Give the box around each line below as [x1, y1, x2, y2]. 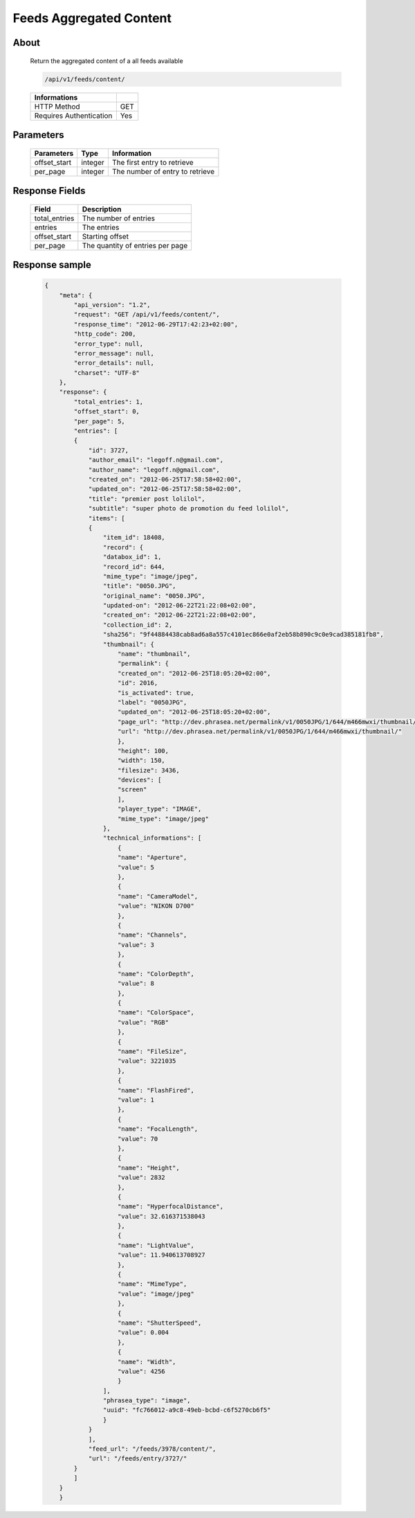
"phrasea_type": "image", [102, 1397, 191, 1404]
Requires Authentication [34, 111, 113, 121]
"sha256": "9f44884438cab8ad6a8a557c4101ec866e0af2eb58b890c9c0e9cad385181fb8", [102, 630, 384, 639]
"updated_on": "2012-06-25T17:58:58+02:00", [88, 485, 242, 493]
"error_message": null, [73, 349, 155, 357]
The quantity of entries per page [82, 240, 188, 250]
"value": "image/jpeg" [118, 1289, 195, 1298]
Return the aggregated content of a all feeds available [30, 56, 183, 65]
